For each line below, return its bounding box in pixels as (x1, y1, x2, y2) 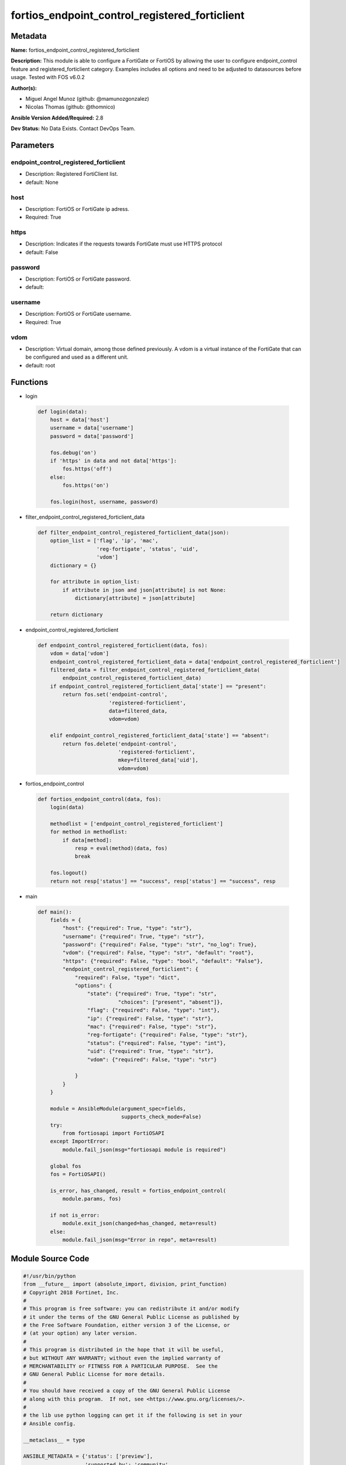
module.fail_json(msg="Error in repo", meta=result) (62, 1236, 217, 1243)
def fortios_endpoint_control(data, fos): (37, 796, 162, 802)
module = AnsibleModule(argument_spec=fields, (50, 1105, 187, 1112)
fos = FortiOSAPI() (50, 1171, 107, 1178)
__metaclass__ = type (23, 1436, 85, 1443)
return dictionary (50, 611, 103, 618)
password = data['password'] (50, 432, 134, 439)
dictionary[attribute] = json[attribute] (74, 595, 196, 602)
